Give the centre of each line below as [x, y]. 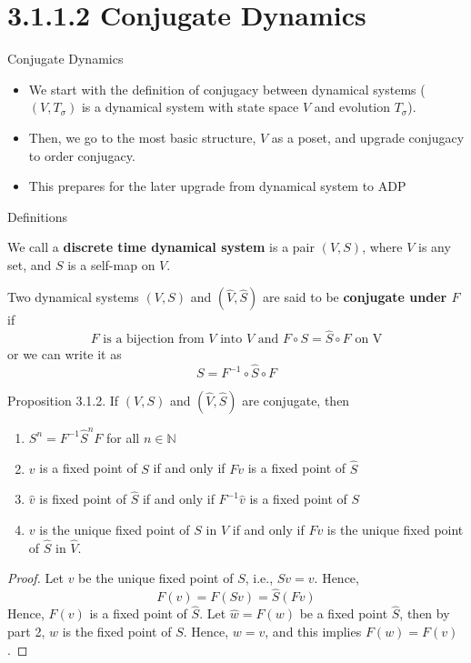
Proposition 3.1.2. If [63, 401]
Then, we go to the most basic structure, [142, 137]
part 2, [26, 632]
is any [434, 247]
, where [382, 247]
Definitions [38, 216]
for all [123, 437]
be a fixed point [344, 613]
